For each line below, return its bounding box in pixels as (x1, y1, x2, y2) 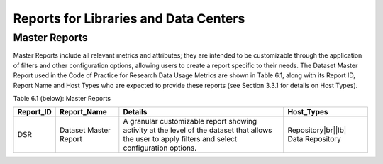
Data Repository (287, 134, 342, 144)
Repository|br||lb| (287, 125, 347, 135)
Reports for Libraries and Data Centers (13, 11, 245, 26)
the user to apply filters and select (123, 134, 238, 144)
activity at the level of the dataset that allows (123, 125, 272, 135)
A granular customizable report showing (123, 116, 257, 126)
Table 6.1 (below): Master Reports (13, 94, 111, 102)
